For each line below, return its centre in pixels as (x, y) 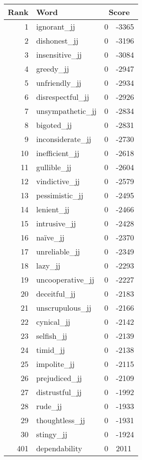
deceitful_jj (56, 293)
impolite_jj (55, 364)
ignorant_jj (55, 26)
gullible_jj (54, 167)
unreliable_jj (58, 251)
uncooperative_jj (65, 279)
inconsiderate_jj (64, 139)
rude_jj (49, 406)
